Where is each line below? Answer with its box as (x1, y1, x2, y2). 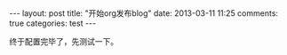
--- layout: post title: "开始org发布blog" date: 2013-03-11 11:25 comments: (9, 8, 278, 19)
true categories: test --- (9, 18, 96, 28)
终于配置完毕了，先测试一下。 (9, 36, 118, 46)
